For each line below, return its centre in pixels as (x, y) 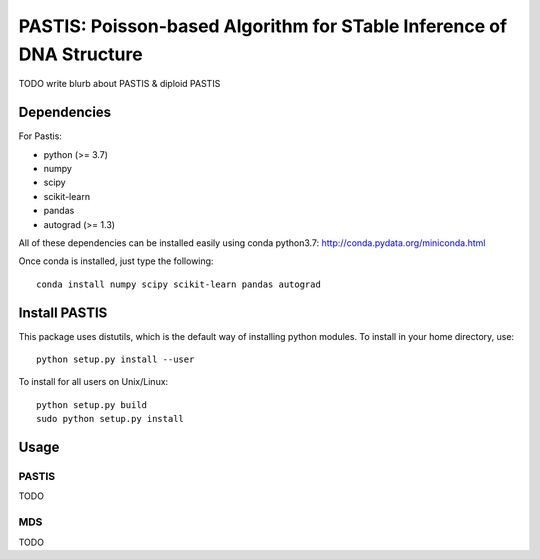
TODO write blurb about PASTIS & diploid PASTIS (119, 84)
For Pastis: (40, 136)
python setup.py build (92, 404)
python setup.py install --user (115, 359)
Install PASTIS (63, 312)
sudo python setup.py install (110, 419)
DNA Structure (81, 54)
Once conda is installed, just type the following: (116, 261)
